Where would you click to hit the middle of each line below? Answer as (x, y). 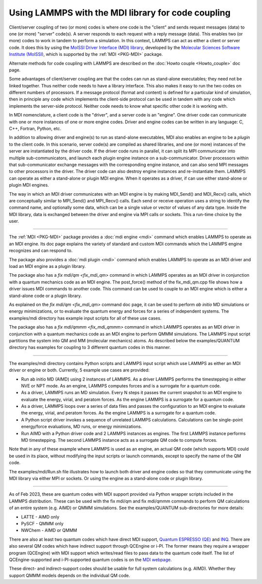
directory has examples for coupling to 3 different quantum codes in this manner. (90, 348)
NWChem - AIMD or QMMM (49, 530)
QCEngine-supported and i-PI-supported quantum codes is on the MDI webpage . (90, 559)
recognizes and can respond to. (41, 250)
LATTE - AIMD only (40, 517)
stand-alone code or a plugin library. (45, 296)
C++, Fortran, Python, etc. (35, 129)
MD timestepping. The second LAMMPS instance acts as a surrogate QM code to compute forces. (119, 440)
